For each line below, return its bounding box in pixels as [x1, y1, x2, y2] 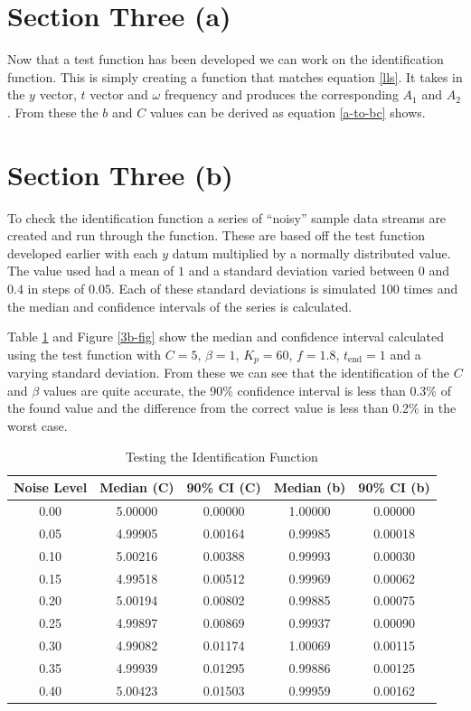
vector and [89, 85, 148, 104]
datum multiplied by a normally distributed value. [172, 243, 451, 262]
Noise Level [14, 478, 88, 497]
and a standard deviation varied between [188, 261, 415, 280]
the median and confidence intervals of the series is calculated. [7, 296, 353, 315]
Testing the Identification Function [125, 446, 318, 465]
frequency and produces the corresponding [164, 85, 399, 104]
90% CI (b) [358, 478, 430, 497]
